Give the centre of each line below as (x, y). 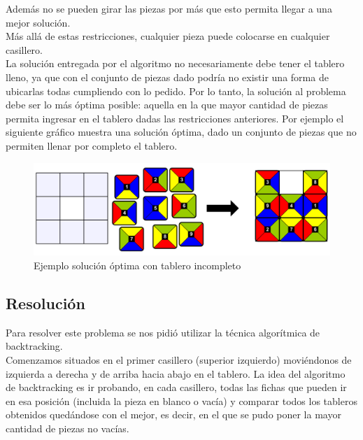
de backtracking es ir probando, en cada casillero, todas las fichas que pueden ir (176, 387)
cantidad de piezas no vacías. (67, 428)
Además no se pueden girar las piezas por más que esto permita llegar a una (169, 8)
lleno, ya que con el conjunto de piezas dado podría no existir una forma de (167, 77)
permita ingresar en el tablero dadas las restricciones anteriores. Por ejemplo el (175, 118)
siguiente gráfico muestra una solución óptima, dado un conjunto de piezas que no (181, 132)
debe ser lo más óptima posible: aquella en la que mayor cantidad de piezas (167, 105)
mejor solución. (38, 22)
